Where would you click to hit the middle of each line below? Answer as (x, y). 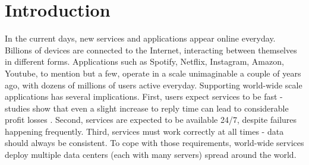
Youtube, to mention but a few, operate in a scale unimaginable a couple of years (153, 73)
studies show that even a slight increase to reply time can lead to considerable (147, 108)
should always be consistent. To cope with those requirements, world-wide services (154, 143)
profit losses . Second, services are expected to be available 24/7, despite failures (151, 120)
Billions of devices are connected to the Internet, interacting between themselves (151, 50)
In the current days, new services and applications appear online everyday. (140, 38)
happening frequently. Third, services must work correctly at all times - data (144, 131)
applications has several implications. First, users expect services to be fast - (144, 96)
